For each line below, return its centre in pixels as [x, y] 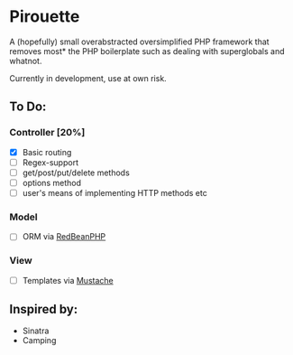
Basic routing [47, 152]
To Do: [28, 107]
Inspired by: [44, 309]
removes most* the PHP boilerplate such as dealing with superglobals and [147, 51]
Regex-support [50, 162]
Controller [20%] [47, 133]
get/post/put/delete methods [76, 173]
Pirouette [45, 17]
